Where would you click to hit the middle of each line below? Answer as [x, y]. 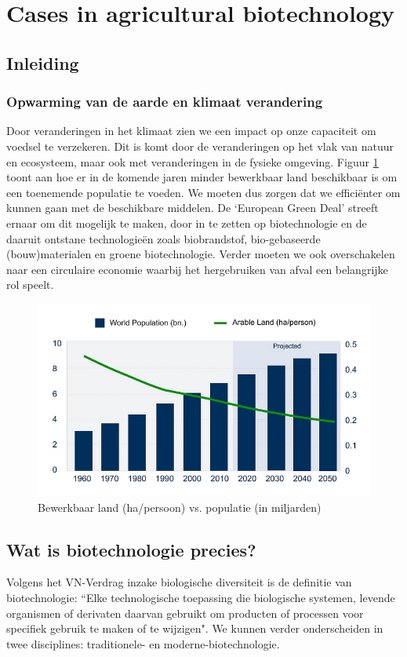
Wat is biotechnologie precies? [131, 549]
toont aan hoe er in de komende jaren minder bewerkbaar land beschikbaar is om [202, 177]
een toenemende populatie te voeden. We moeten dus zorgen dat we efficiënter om [203, 192]
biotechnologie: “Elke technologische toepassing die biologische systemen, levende [201, 598]
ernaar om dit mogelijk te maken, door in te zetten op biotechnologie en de [187, 223]
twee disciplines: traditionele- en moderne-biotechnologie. [143, 643]
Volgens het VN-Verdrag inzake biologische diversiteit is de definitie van [179, 582]
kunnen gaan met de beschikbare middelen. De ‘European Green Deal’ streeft [193, 208]
